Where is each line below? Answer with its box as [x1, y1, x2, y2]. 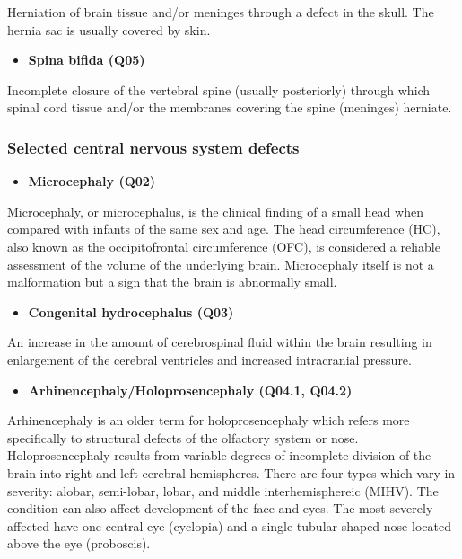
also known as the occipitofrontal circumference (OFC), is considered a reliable [7, 236, 440, 255]
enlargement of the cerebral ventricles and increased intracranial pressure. [7, 350, 412, 368]
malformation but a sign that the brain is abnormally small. [7, 272, 337, 291]
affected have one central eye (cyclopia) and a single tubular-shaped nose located [7, 516, 451, 535]
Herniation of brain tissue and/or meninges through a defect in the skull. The [7, 3, 434, 21]
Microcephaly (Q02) [28, 172, 156, 191]
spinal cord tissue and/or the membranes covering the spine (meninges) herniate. [7, 98, 452, 117]
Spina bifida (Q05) [28, 50, 145, 69]
